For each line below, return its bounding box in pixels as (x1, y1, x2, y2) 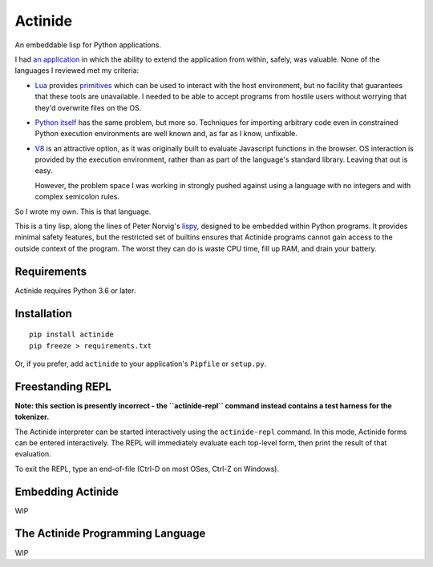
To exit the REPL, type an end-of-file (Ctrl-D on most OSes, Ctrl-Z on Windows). (14, 464, 280, 473)
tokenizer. (14, 412, 50, 422)
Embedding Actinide (14, 485, 119, 498)
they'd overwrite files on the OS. (34, 103, 142, 112)
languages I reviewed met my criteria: (14, 66, 140, 75)
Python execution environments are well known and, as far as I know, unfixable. (34, 129, 298, 139)
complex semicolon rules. (34, 192, 120, 202)
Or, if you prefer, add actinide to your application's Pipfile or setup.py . (14, 359, 267, 368)
